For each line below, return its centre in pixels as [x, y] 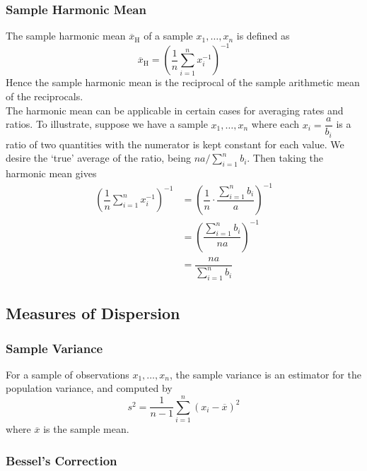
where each [275, 124]
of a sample [168, 36]
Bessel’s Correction [62, 460]
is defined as [263, 36]
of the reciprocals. [45, 96]
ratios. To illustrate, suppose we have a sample [107, 124]
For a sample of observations [68, 374]
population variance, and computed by [89, 388]
